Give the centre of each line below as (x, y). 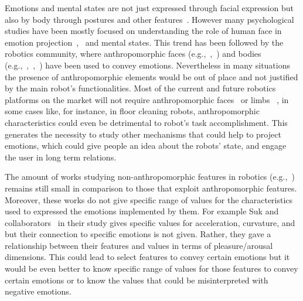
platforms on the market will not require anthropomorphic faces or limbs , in (147, 99)
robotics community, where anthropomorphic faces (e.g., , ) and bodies (133, 54)
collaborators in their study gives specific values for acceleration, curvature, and (150, 222)
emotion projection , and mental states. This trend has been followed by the (144, 42)
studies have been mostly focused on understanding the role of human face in (143, 31)
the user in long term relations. (61, 157)
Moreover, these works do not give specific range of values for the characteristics (149, 199)
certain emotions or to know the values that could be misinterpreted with (137, 280)
